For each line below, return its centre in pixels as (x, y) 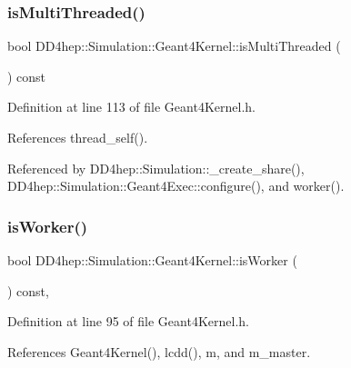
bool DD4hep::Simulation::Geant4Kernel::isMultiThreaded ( (174, 46)
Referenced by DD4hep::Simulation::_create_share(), (156, 168)
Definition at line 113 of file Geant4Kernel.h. (131, 107)
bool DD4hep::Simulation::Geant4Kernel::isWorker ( (152, 260)
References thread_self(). (78, 137)
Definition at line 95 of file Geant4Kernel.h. (128, 321)
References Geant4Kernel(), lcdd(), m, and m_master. (159, 351)
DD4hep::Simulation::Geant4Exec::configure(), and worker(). (176, 186)
